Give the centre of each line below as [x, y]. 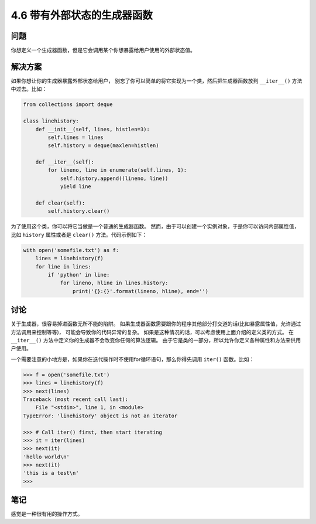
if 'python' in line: [79, 275]
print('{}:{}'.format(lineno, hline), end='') [140, 291]
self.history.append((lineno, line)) [114, 178]
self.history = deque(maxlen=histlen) [103, 146]
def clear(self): [60, 203]
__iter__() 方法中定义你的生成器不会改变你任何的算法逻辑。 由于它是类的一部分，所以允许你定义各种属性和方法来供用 [156, 341]
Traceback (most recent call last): [76, 399]
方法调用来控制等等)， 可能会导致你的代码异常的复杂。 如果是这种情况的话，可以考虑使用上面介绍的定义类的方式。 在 [152, 332]
